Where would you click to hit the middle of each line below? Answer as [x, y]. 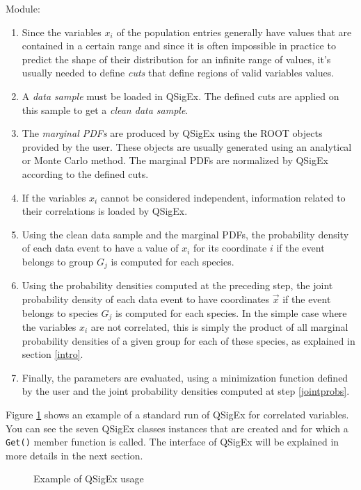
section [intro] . [53, 354]
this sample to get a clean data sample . [105, 109]
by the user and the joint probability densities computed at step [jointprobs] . [186, 391]
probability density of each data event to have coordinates [146, 299]
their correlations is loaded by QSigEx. [105, 211]
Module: [23, 8]
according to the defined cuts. [85, 173]
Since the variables [62, 32]
